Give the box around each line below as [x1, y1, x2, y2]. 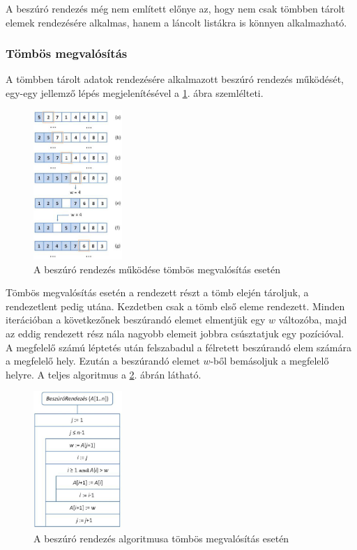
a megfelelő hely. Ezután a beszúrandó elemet [6, 353, 200, 368]
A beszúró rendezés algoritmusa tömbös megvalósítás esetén [33, 530, 289, 545]
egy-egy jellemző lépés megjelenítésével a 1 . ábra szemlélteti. [6, 86, 264, 100]
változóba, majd [278, 312, 347, 327]
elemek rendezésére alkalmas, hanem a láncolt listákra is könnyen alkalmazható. [6, 15, 347, 29]
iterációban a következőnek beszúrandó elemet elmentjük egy [6, 312, 266, 327]
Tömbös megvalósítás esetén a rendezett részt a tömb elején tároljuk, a [6, 285, 309, 300]
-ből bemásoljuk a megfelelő [210, 353, 329, 368]
